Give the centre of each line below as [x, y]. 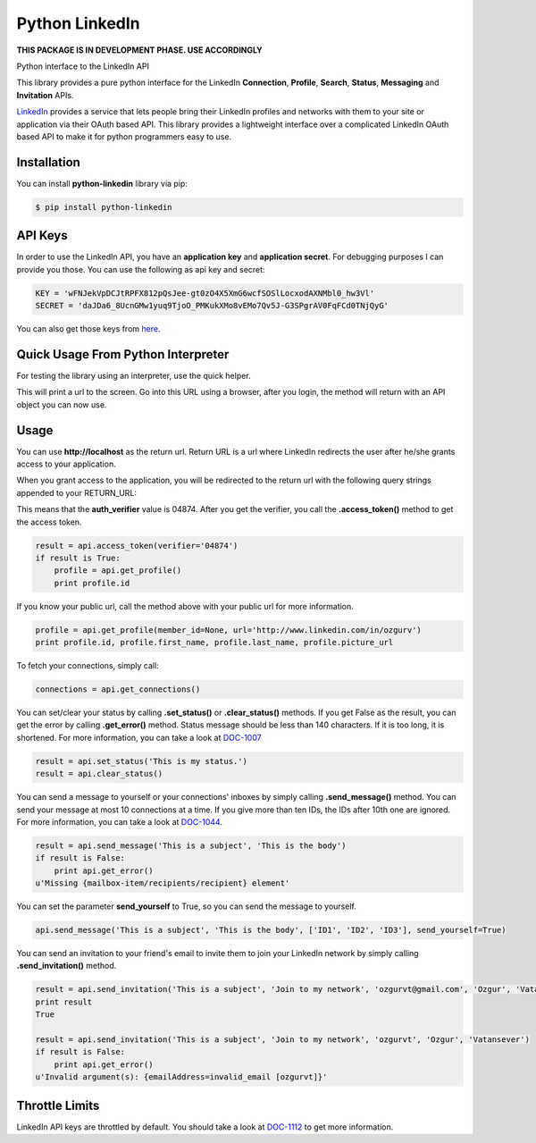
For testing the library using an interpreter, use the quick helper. [134, 375]
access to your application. [66, 464]
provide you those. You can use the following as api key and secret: [141, 269]
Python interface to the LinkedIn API [83, 66]
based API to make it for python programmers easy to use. [124, 136]
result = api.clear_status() [99, 774]
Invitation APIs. [45, 95]
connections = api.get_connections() [118, 689]
